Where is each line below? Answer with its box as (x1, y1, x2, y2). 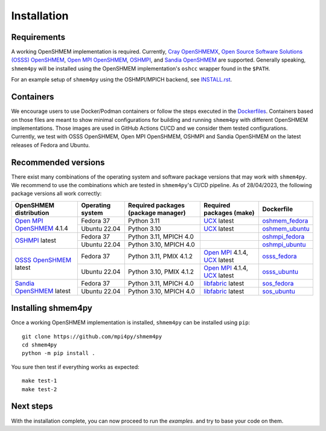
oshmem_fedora (262, 216, 308, 225)
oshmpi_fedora (262, 232, 305, 241)
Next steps (11, 401, 53, 412)
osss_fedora (262, 252, 297, 260)
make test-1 (22, 377, 57, 385)
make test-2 (22, 386, 57, 392)
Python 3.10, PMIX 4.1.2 (127, 267, 194, 276)
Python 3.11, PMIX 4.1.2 (127, 252, 193, 260)
